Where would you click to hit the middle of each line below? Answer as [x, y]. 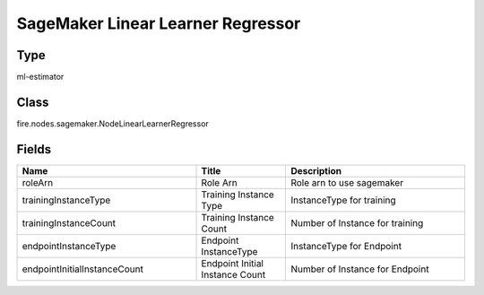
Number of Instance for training [357, 222]
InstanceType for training [343, 200]
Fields [34, 149]
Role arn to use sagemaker [347, 182]
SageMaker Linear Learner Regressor [159, 23]
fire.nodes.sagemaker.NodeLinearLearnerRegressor [113, 123]
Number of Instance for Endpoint [360, 269]
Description [316, 170]
